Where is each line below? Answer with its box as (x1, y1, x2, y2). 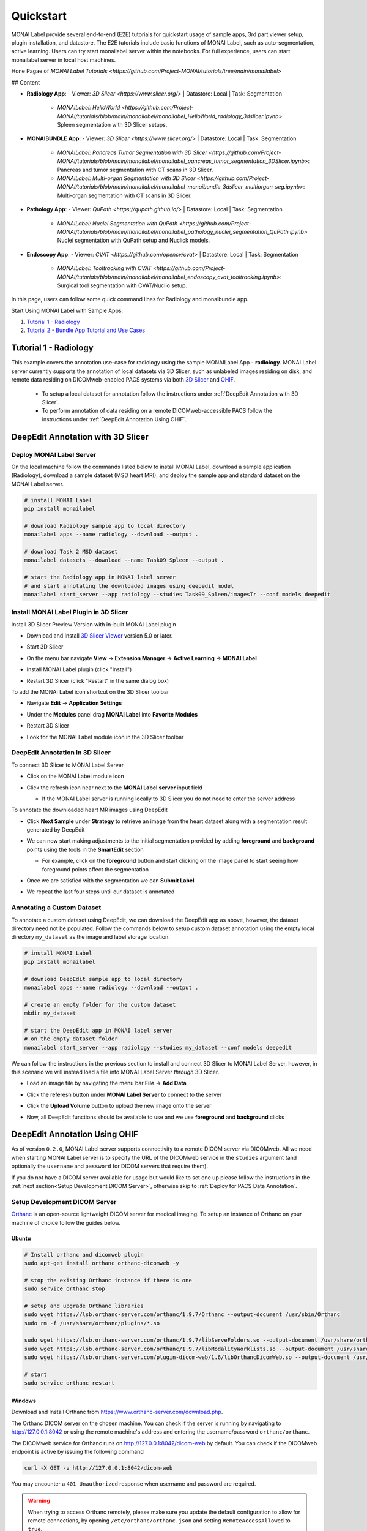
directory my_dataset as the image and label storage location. (11, 933, 171, 941)
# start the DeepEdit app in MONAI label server (24, 1026, 173, 1034)
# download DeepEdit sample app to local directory (24, 976, 183, 982)
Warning (28, 1497, 50, 1505)
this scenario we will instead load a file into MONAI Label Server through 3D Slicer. (11, 1069, 220, 1075)
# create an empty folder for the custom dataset (24, 1001, 176, 1008)
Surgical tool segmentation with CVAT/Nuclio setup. (57, 282, 188, 289)
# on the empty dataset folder (24, 1036, 119, 1042)
